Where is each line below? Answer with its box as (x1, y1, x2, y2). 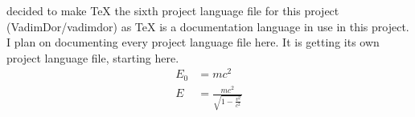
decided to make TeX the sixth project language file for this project (6, 2, 339, 18)
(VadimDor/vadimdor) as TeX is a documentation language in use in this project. (6, 18, 409, 34)
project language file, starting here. (6, 49, 179, 66)
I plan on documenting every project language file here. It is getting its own (6, 34, 380, 50)
